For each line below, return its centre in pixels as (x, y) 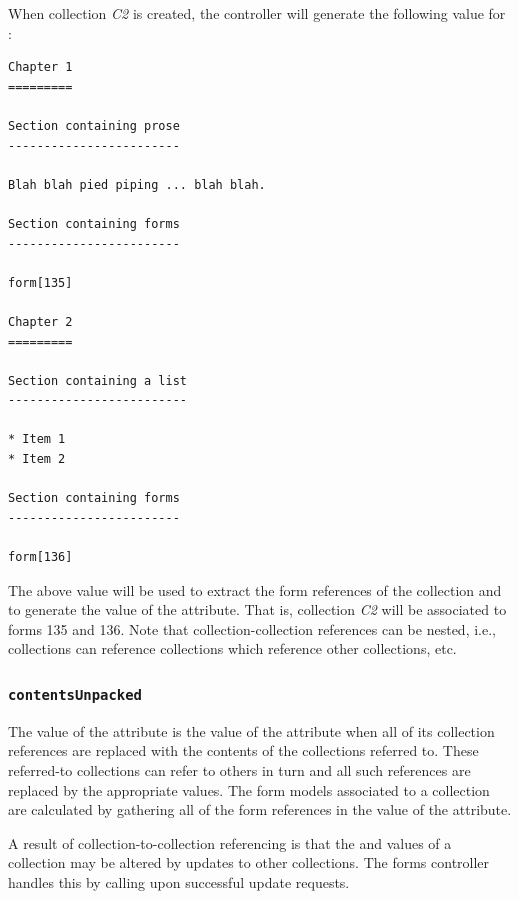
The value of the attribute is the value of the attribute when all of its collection (251, 730)
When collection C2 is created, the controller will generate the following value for (257, 13)
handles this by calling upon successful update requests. (179, 881)
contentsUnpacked (75, 694)
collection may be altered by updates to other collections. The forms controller (249, 862)
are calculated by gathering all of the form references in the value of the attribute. (260, 809)
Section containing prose (94, 125)
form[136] (40, 557)
